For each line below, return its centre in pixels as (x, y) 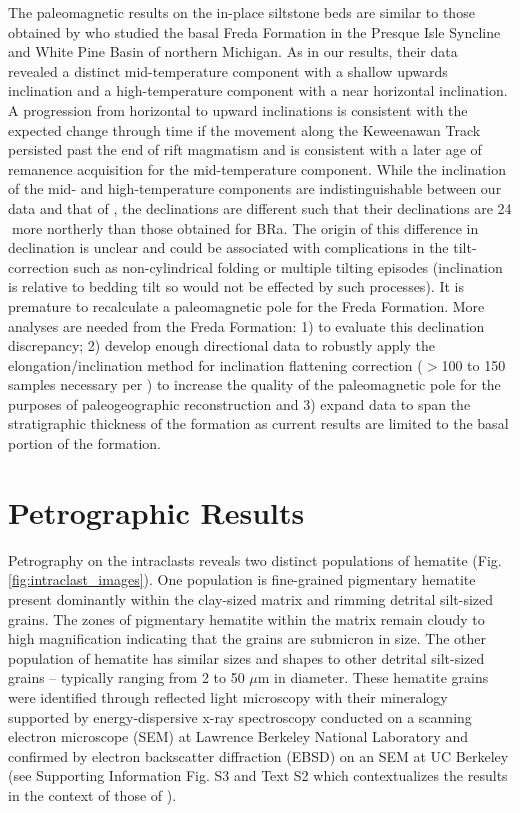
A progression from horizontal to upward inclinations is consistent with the (238, 109)
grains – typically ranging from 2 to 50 (126, 677)
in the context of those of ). (92, 794)
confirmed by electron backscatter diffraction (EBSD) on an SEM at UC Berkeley (258, 755)
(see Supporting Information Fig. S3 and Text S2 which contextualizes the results (258, 775)
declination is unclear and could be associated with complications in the (228, 247)
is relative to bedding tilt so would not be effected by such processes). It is (236, 286)
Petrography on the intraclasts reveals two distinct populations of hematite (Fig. (255, 559)
